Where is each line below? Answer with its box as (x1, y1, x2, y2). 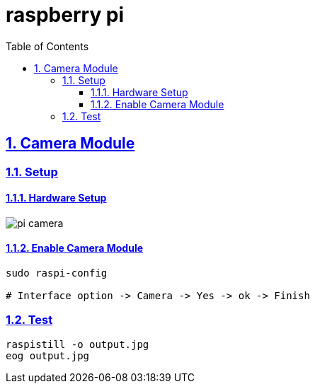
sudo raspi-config (6, 267, 108, 279)
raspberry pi (6, 3, 125, 27)
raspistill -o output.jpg (6, 338, 149, 350)
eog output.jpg (6, 349, 90, 361)
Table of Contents (6, 40, 89, 52)
